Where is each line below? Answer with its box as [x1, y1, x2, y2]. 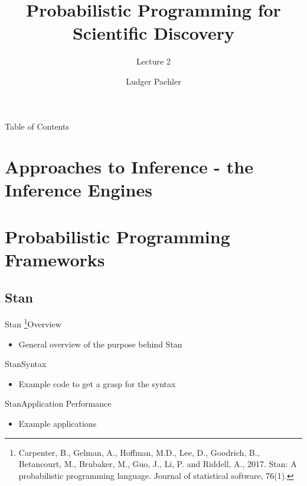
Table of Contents [5, 120, 69, 132]
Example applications [18, 417, 97, 430]
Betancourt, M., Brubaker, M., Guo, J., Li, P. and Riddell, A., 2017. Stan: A [18, 458, 297, 470]
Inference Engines [5, 178, 152, 202]
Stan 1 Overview [5, 316, 61, 330]
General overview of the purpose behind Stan [18, 337, 182, 350]
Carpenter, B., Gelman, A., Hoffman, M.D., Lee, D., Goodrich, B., [18, 446, 260, 458]
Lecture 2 [136, 55, 171, 67]
